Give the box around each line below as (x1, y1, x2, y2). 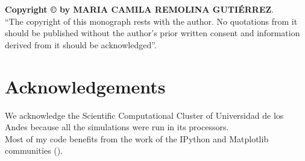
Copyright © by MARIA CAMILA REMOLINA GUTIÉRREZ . (5, 3, 274, 15)
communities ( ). (5, 144, 63, 157)
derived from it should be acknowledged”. (5, 38, 157, 51)
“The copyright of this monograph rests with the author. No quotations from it (5, 14, 298, 27)
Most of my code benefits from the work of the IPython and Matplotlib (5, 132, 269, 145)
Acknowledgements (5, 74, 166, 98)
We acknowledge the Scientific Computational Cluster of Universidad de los (5, 109, 284, 121)
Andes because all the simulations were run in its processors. (5, 121, 229, 133)
